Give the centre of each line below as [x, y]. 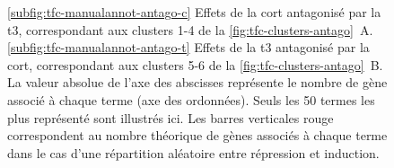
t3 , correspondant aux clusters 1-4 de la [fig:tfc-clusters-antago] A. [190, 29]
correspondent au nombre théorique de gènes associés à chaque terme [197, 135]
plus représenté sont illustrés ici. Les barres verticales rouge [171, 117]
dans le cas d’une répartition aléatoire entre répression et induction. [193, 152]
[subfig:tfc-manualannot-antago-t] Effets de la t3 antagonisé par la [188, 47]
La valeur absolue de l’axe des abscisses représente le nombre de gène [197, 82]
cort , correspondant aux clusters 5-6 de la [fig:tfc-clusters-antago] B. [195, 64]
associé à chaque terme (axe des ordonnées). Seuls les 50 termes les [191, 99]
